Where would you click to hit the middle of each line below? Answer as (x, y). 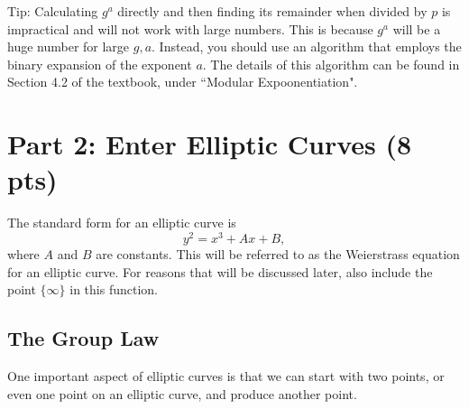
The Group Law (83, 338)
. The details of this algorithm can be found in (331, 64)
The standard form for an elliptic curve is (122, 223)
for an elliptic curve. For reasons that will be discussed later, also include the (220, 271)
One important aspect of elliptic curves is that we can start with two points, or (226, 375)
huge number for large (69, 46)
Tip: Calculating (53, 11)
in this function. (114, 289)
